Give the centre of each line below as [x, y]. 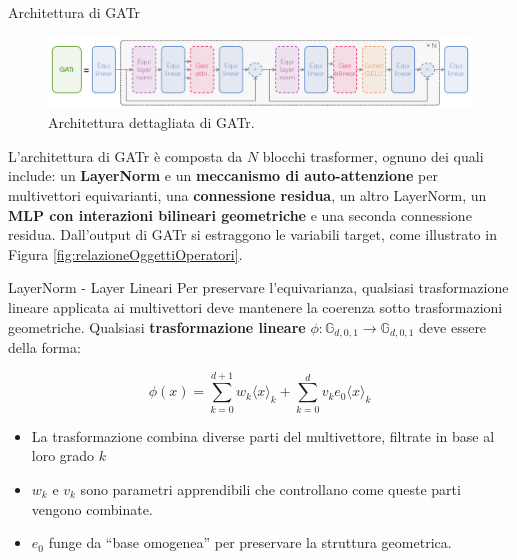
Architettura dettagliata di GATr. [151, 122]
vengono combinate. [92, 508]
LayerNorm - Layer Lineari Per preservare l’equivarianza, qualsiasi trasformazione [258, 287]
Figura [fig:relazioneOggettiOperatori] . [125, 253]
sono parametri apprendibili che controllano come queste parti [270, 488]
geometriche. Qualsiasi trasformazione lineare [157, 326]
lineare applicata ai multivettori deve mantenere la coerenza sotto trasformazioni [255, 306]
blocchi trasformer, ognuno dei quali [373, 155]
